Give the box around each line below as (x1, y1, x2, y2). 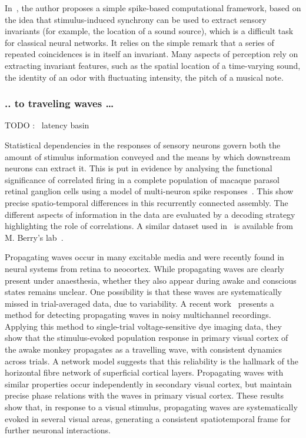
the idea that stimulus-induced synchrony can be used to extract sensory (5, 13, 267, 25)
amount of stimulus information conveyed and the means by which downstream (5, 150, 291, 162)
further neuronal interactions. (5, 424, 111, 436)
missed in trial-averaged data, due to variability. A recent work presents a (5, 297, 274, 309)
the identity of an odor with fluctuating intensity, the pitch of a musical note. (5, 71, 284, 83)
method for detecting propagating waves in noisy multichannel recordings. (5, 308, 271, 321)
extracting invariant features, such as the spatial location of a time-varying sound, (5, 59, 301, 71)
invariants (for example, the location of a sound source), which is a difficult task (5, 25, 294, 37)
